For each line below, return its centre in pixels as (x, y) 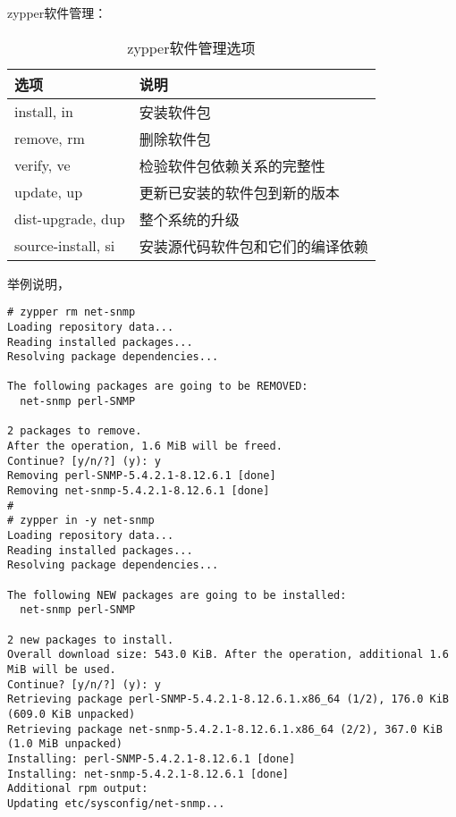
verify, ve (42, 165)
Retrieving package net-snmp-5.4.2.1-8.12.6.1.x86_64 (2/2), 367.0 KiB (225, 729)
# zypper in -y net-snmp (81, 521)
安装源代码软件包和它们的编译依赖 (253, 246)
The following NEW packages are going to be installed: (177, 595)
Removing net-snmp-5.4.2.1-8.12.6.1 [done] (139, 491)
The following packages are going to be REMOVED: (158, 387)
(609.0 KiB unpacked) (72, 714)
